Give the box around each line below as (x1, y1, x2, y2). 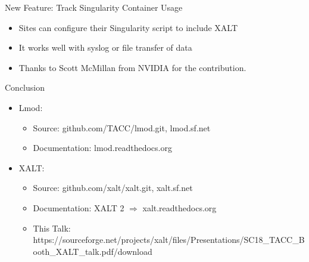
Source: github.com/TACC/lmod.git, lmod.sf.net (33, 121, 211, 134)
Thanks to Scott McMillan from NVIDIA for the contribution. (18, 61, 246, 73)
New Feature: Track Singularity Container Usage (5, 1, 183, 13)
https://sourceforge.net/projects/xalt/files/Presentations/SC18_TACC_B (33, 233, 305, 246)
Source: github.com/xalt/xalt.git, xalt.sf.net (33, 181, 193, 194)
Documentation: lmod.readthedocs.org (33, 141, 172, 154)
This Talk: (33, 221, 71, 234)
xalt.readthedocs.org (142, 201, 217, 214)
